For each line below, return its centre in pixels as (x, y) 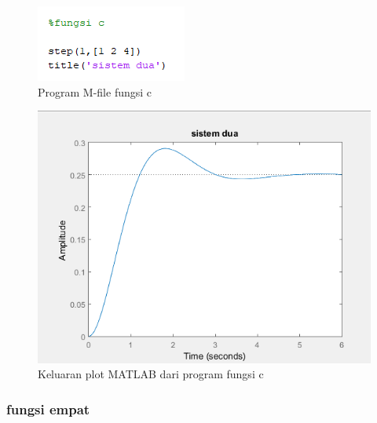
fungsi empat (48, 408)
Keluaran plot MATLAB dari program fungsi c (151, 374)
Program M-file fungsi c (95, 91)
